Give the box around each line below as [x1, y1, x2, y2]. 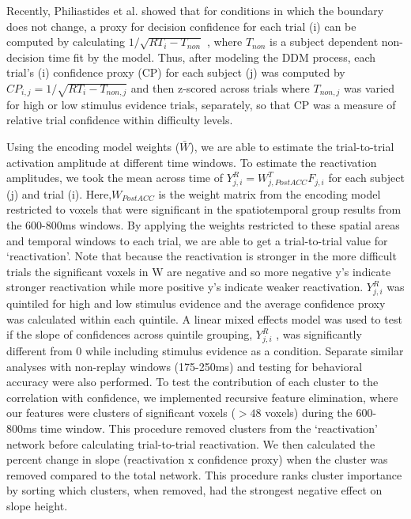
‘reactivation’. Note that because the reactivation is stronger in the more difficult [6, 248, 397, 264]
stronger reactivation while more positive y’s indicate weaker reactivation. [6, 278, 364, 295]
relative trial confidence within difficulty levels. [6, 112, 233, 128]
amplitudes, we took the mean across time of [6, 169, 224, 186]
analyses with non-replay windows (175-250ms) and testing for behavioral [6, 358, 363, 374]
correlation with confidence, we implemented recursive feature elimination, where [6, 388, 398, 405]
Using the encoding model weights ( [6, 138, 180, 154]
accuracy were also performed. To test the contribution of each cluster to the [6, 373, 379, 390]
